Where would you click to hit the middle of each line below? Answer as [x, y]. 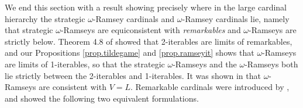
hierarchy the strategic [45, 18]
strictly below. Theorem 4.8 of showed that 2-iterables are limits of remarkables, [149, 41]
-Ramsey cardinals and [134, 18]
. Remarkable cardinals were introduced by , [210, 87]
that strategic [29, 30]
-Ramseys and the [205, 64]
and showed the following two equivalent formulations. [102, 98]
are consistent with [73, 87]
